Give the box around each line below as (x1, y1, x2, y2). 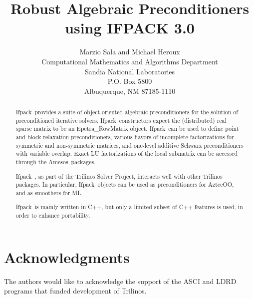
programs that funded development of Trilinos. (4, 286, 147, 296)
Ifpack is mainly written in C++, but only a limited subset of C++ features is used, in (15, 203, 243, 211)
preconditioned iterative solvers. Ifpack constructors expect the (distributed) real (15, 116, 227, 124)
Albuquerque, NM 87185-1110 (84, 85, 176, 96)
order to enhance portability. (15, 211, 90, 220)
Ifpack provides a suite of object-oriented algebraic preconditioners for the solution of (15, 108, 238, 116)
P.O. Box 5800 (107, 76, 152, 86)
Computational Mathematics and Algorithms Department (41, 56, 218, 66)
